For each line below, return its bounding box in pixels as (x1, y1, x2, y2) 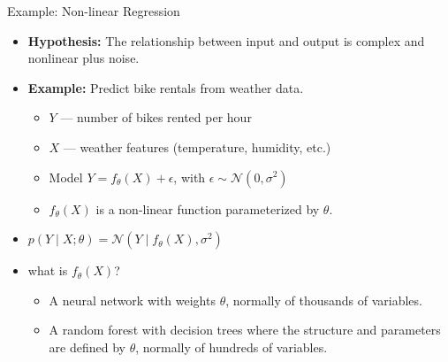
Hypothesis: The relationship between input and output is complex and (27, 31, 425, 50)
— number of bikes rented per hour (60, 108, 252, 127)
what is (27, 261, 68, 280)
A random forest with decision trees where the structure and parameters (49, 320, 441, 339)
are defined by (49, 337, 125, 356)
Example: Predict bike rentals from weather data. (27, 78, 304, 96)
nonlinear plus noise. (27, 49, 140, 67)
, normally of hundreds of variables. (135, 337, 328, 356)
